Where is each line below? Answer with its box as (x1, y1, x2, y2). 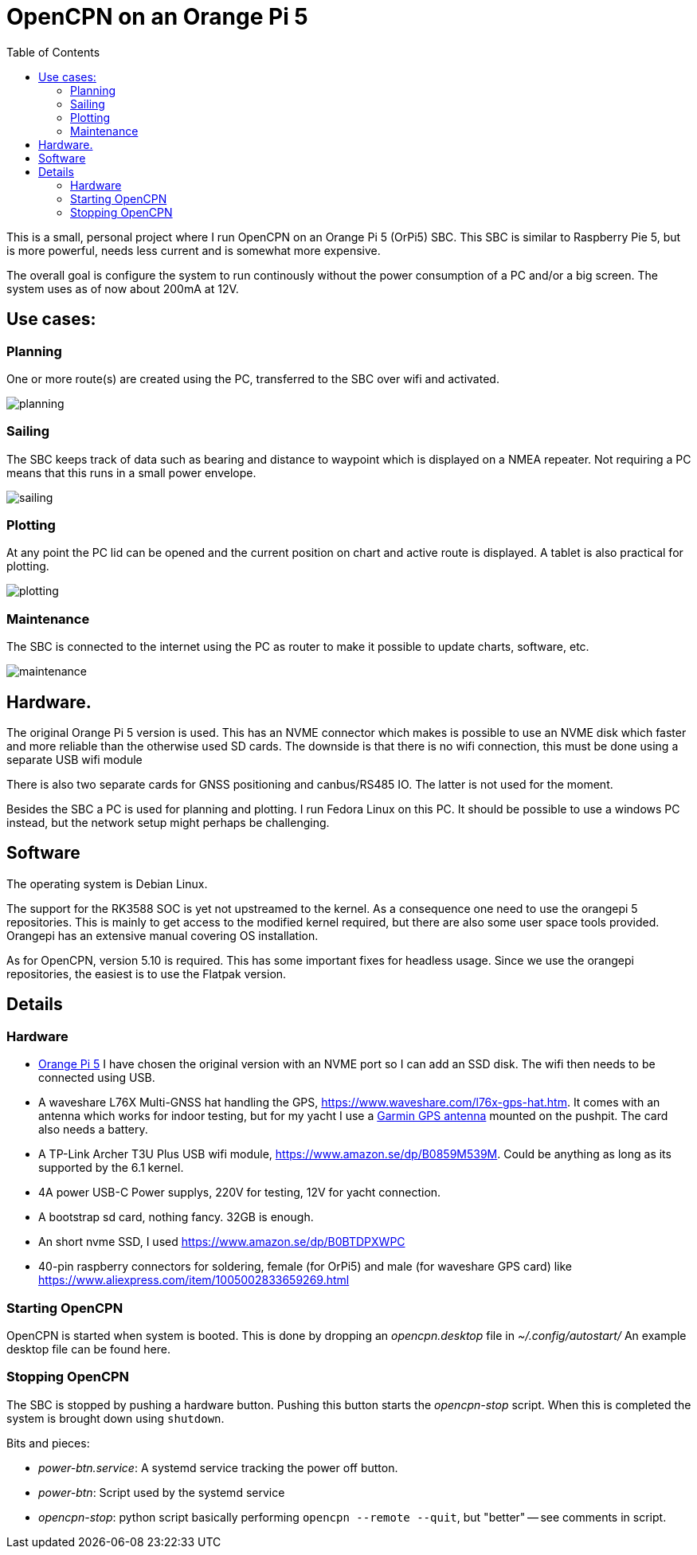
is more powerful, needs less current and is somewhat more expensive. (6, 243, 381, 257)
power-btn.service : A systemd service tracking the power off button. (38, 1460, 398, 1475)
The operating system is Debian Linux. (6, 876, 208, 891)
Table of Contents (6, 45, 100, 59)
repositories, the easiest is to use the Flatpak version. (6, 966, 287, 981)
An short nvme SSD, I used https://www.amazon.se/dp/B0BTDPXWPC (38, 1235, 405, 1249)
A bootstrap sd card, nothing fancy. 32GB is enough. (38, 1210, 314, 1224)
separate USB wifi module (6, 753, 143, 767)
